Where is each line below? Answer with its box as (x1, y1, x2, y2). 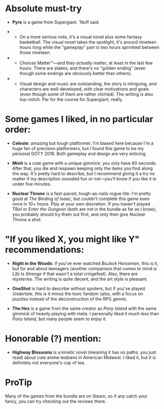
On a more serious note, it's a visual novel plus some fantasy (19, 34, 142, 40)
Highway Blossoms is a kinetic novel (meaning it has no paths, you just (12, 349, 157, 355)
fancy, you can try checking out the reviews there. (5, 398, 106, 404)
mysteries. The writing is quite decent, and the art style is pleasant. (12, 276, 148, 282)
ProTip (5, 377, 32, 388)
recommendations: (5, 244, 84, 256)
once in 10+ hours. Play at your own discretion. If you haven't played (12, 201, 150, 206)
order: (5, 124, 31, 135)
